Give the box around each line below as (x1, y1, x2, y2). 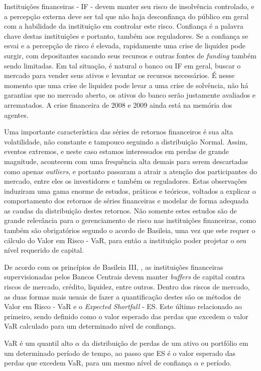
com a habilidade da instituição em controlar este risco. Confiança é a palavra (4, 21, 243, 31)
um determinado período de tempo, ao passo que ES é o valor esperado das (4, 347, 236, 358)
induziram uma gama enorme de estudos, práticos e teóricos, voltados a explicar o (4, 185, 256, 196)
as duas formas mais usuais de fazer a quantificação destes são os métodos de (4, 291, 241, 302)
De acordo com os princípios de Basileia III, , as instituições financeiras (4, 261, 223, 272)
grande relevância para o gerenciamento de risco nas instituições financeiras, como (4, 215, 256, 226)
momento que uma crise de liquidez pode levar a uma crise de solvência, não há (4, 80, 248, 90)
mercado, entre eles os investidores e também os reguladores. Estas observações (4, 176, 247, 186)
